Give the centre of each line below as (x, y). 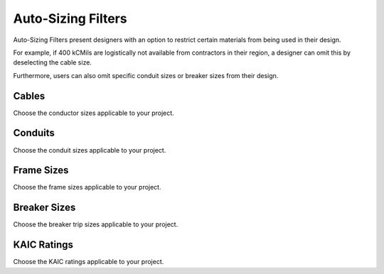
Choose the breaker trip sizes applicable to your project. (96, 224)
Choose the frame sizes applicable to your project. (87, 187)
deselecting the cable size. (53, 62)
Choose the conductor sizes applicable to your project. (94, 113)
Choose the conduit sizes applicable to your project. (90, 150)
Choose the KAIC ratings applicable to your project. (89, 262)
